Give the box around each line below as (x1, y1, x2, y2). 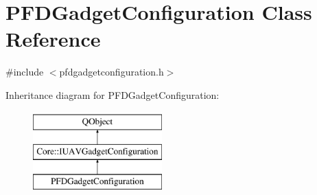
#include (5, 65, 44, 79)
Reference (5, 25, 101, 53)
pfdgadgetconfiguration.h (59, 65, 164, 79)
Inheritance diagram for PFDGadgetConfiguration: (5, 87, 220, 102)
